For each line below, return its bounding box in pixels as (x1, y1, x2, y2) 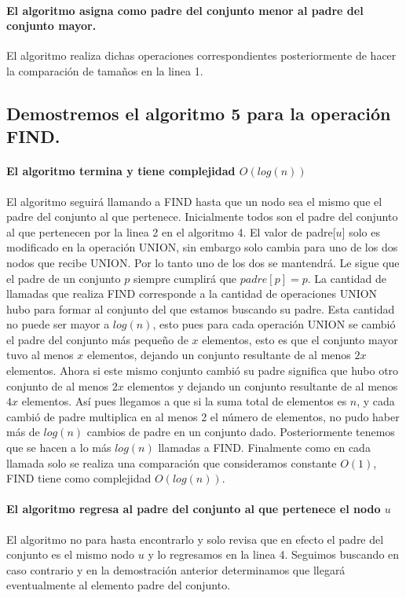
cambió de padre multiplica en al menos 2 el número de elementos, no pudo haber (6, 408, 400, 424)
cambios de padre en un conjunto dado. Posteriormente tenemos (86, 424, 395, 440)
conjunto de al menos (6, 377, 108, 394)
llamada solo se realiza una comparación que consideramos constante (6, 454, 337, 471)
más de (6, 424, 40, 440)
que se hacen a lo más (6, 439, 112, 456)
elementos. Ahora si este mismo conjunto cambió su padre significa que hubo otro (6, 362, 399, 379)
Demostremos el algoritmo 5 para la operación (6, 101, 391, 125)
